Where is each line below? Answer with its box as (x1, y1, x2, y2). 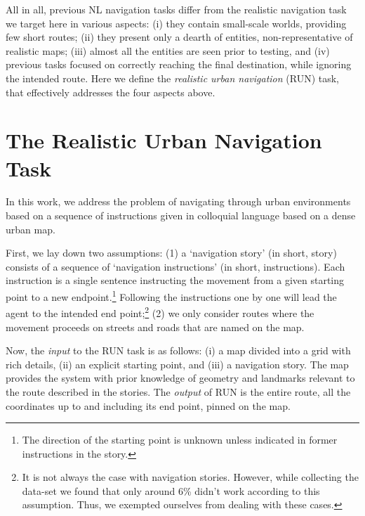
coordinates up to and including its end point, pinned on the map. (6, 398, 291, 413)
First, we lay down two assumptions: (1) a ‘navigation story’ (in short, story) (6, 245, 337, 260)
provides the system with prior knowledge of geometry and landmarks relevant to (6, 370, 355, 385)
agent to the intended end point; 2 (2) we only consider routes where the (6, 304, 314, 320)
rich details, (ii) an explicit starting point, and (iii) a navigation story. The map (6, 356, 349, 371)
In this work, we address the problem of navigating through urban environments (6, 194, 351, 209)
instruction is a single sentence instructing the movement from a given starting (6, 273, 345, 288)
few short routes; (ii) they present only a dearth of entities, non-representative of (6, 30, 353, 44)
